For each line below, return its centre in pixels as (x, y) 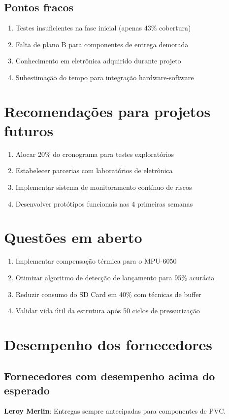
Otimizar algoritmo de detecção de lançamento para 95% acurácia (115, 277)
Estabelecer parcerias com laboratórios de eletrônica (94, 170)
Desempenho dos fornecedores (108, 344)
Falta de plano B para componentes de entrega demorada (102, 44)
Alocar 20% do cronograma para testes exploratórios (95, 154)
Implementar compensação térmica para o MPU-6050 (96, 261)
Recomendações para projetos (107, 111)
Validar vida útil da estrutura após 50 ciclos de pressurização (108, 311)
